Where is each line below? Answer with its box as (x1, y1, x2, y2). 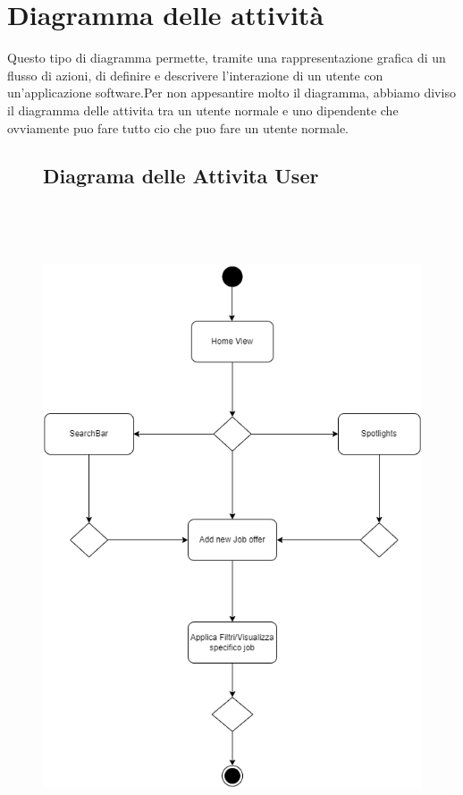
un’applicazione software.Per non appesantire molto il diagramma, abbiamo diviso (7, 83, 456, 102)
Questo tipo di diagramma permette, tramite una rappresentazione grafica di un (7, 48, 446, 67)
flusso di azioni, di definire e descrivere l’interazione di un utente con (7, 65, 383, 84)
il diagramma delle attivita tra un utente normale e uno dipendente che (7, 100, 399, 119)
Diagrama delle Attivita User (43, 162, 319, 190)
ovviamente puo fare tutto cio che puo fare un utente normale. (7, 118, 349, 137)
